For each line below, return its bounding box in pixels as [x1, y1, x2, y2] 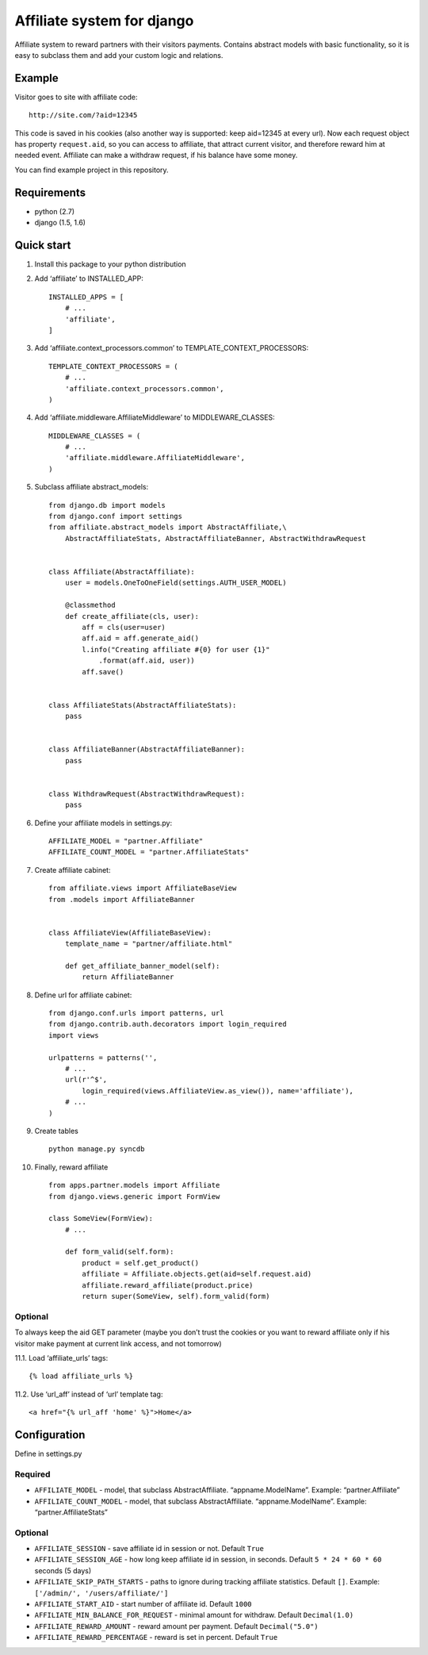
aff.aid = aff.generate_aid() [82, 634, 200, 643]
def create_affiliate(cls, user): [64, 612, 200, 620]
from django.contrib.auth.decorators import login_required [48, 1019, 287, 1029]
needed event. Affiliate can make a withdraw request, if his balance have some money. [14, 151, 298, 160]
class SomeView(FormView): [48, 1214, 154, 1223]
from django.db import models [48, 501, 166, 509]
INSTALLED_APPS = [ [48, 292, 124, 301]
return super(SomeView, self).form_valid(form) [82, 1292, 270, 1301]
